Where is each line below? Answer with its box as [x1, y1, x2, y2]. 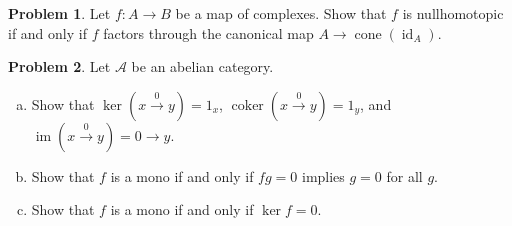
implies [301, 165, 345, 186]
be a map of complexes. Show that [175, 3, 387, 23]
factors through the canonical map [103, 22, 314, 43]
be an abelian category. [131, 56, 274, 77]
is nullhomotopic [402, 3, 504, 23]
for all [386, 165, 423, 186]
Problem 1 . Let [8, 3, 111, 23]
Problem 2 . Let [8, 56, 111, 77]
